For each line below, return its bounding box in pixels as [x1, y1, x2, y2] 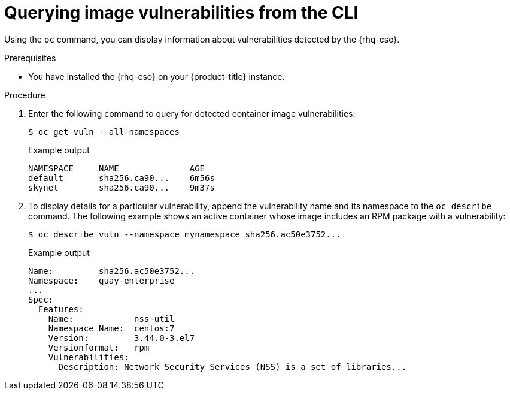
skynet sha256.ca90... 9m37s [28, 182, 215, 192]
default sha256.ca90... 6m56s [28, 173, 215, 183]
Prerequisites [4, 52, 56, 63]
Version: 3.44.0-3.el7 [48, 333, 195, 343]
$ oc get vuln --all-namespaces [28, 126, 180, 137]
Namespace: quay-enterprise [28, 275, 175, 285]
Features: [38, 304, 84, 314]
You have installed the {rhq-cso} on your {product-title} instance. [28, 71, 285, 82]
